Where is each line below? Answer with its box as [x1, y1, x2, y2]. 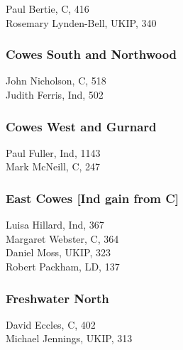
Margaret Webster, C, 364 [6, 231, 119, 246]
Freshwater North [6, 289, 109, 307]
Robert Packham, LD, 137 [6, 259, 120, 273]
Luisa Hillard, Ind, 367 [6, 217, 104, 232]
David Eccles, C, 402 [6, 317, 96, 332]
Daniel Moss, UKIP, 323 [6, 245, 111, 260]
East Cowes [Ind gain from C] [6, 189, 179, 207]
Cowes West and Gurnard [6, 117, 157, 135]
